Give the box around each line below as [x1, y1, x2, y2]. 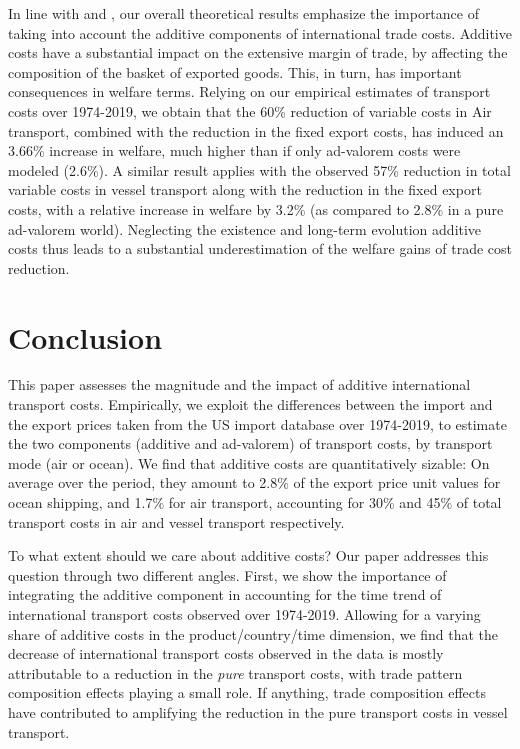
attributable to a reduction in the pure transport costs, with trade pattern [8, 662, 463, 683]
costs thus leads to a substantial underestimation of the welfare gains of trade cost [8, 238, 512, 259]
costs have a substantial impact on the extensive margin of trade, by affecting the [8, 42, 508, 63]
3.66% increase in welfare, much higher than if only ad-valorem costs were [8, 140, 461, 161]
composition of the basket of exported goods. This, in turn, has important [8, 61, 462, 82]
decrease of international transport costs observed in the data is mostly [8, 643, 444, 664]
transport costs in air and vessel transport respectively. [8, 511, 345, 532]
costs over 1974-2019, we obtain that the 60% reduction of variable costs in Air [8, 100, 492, 121]
